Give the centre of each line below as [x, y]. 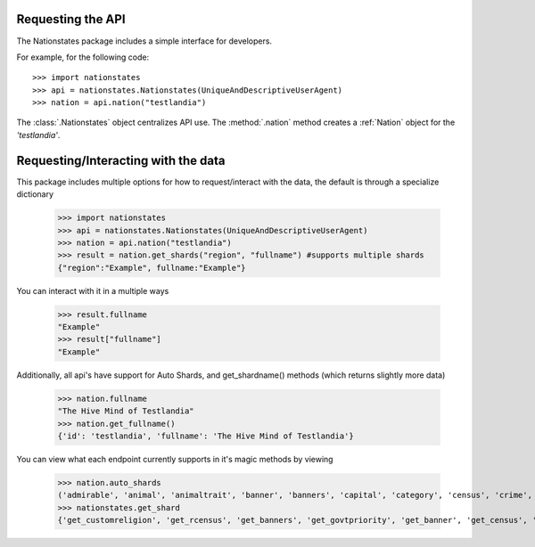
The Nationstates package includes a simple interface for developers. [144, 41]
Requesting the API [71, 19]
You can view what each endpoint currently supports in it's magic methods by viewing [175, 459]
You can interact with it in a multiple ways [93, 290]
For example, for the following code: [83, 57]
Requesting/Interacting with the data [121, 160]
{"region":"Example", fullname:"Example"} [152, 268]
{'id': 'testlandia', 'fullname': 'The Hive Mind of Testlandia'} [206, 436]
